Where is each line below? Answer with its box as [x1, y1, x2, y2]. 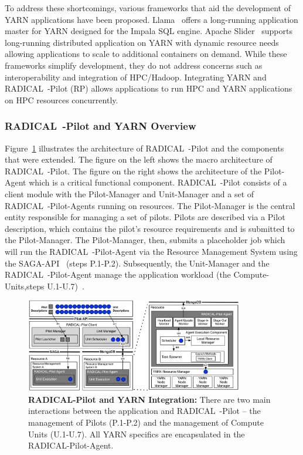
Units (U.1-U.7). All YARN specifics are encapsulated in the [28, 427, 245, 440]
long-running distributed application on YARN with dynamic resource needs [5, 36, 279, 48]
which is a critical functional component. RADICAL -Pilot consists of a [29, 176, 287, 188]
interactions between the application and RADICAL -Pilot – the [28, 405, 261, 417]
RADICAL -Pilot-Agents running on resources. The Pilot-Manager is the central [5, 199, 295, 211]
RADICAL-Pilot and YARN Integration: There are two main [28, 393, 271, 405]
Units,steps [5, 279, 45, 292]
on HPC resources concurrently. [5, 93, 118, 106]
